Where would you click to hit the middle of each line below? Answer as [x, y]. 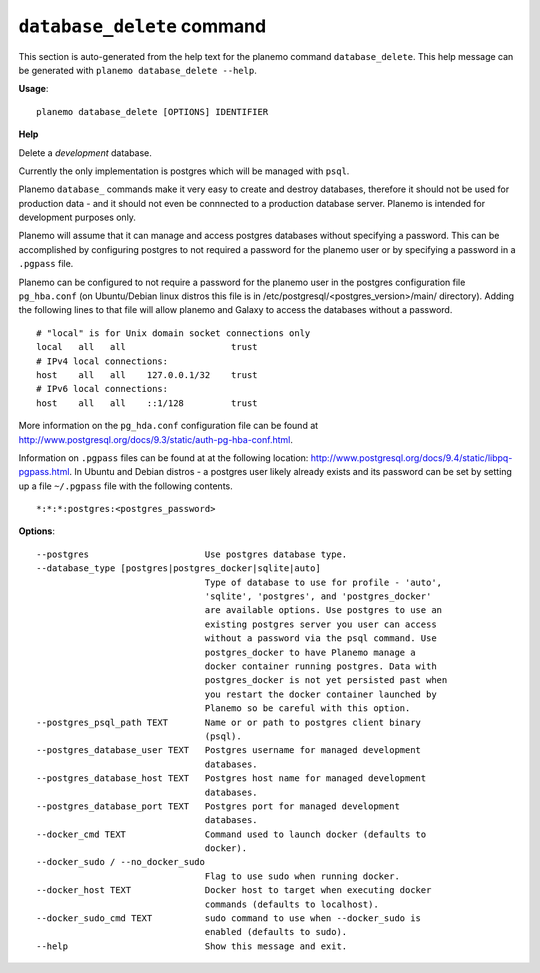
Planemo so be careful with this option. [307, 708]
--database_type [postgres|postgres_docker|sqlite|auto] [179, 568]
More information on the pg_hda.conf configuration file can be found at [168, 426]
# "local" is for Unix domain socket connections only [173, 333]
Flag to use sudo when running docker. [302, 876]
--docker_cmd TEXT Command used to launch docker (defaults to [231, 834]
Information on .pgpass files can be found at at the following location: [163, 457]
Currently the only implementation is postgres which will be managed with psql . [184, 171]
